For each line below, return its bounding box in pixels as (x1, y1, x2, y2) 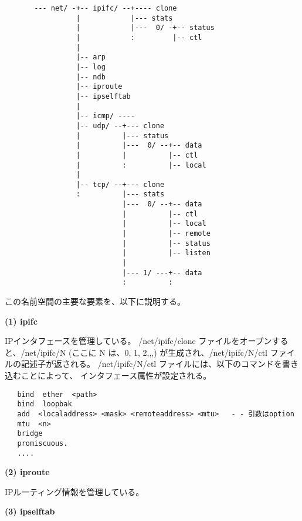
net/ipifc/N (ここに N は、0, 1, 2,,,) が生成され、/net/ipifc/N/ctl (25, 346, 267, 358)
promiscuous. (17, 439, 68, 447)
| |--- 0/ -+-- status (76, 24, 215, 32)
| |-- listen (122, 249, 211, 258)
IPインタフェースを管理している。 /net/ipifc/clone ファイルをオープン (5, 335, 272, 347)
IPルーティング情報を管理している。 (5, 485, 144, 497)
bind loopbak (17, 400, 72, 409)
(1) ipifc (5, 315, 38, 327)
